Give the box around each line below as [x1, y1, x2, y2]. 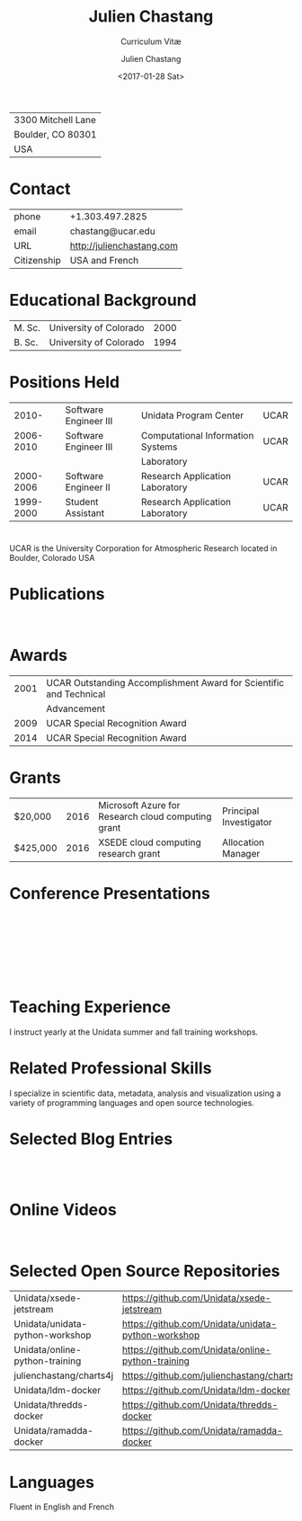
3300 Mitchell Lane [13, 113, 96, 126]
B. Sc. [13, 335, 39, 348]
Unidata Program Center [140, 409, 244, 422]
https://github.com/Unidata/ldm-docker [121, 1384, 290, 1397]
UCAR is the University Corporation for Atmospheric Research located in [9, 542, 278, 554]
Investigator [221, 815, 272, 828]
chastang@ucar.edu [69, 225, 155, 237]
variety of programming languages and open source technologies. [9, 1097, 254, 1107]
